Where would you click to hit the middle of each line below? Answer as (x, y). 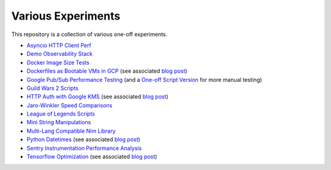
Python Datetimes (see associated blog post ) (83, 139)
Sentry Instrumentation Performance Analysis (84, 148)
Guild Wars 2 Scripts (53, 88)
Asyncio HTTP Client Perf (59, 45)
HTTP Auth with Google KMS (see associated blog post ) (97, 97)
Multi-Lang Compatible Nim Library (71, 131)
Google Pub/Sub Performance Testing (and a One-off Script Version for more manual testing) (144, 79)
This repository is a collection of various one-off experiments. (89, 34)
